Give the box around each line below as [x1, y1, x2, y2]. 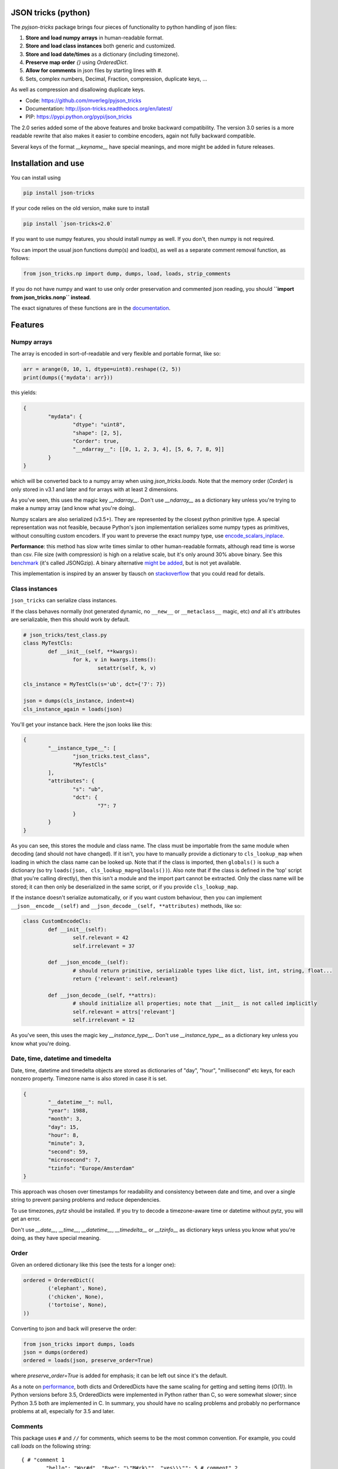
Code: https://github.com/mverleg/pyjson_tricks [25, 97, 142, 104]
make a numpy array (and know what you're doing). [11, 505, 136, 512]
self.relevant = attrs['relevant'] [72, 1008, 175, 1015]
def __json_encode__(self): [48, 959, 129, 966]
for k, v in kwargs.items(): [72, 656, 157, 663]
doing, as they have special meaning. [11, 1234, 101, 1241]
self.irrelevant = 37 [72, 943, 135, 949]
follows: [11, 254, 30, 261]
